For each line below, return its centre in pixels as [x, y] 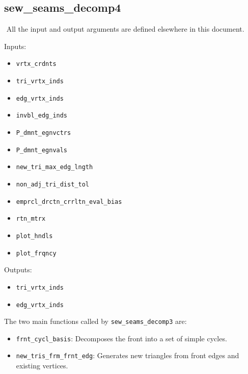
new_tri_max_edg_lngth [54, 167]
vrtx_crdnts [36, 64]
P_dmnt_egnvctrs [44, 133]
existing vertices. [42, 366]
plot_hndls [34, 236]
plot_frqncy [36, 253]
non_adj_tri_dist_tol [52, 184]
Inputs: [15, 46]
